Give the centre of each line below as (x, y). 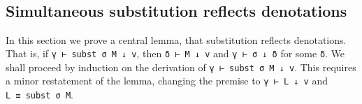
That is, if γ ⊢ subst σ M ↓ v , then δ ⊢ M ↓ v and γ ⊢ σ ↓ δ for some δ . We (175, 53)
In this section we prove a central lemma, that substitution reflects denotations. (176, 39)
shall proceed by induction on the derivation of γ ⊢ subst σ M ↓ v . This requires (181, 67)
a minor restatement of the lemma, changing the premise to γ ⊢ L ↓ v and (167, 81)
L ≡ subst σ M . (39, 95)
